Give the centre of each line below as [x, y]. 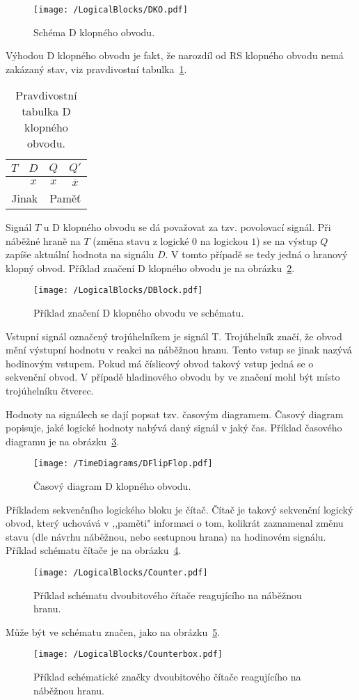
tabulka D [46, 111]
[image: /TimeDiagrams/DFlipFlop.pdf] [123, 464]
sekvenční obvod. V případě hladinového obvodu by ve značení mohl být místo [173, 377]
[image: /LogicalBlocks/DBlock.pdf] [118, 291]
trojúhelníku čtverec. [50, 390]
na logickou [224, 240]
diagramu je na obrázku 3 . [63, 441]
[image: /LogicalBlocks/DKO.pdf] [111, 10]
